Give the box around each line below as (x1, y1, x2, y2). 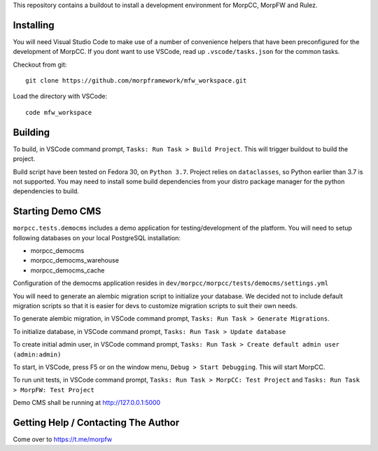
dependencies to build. (13, 187, 80, 195)
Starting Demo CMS (13, 205, 101, 217)
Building (13, 126, 50, 138)
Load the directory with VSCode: (13, 92, 108, 101)
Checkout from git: (13, 60, 67, 69)
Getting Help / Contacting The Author (13, 417, 180, 429)
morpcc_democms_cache (30, 266, 105, 275)
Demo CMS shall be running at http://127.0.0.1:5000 (13, 398, 161, 407)
